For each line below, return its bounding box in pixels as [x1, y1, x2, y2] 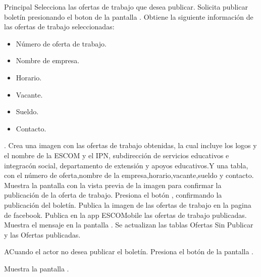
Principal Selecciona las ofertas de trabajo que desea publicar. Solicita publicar [4, 2, 248, 12]
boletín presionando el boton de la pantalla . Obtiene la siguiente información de [4, 11, 253, 22]
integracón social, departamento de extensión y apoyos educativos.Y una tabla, [4, 160, 248, 170]
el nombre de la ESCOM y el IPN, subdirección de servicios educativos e [4, 150, 229, 160]
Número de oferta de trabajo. [16, 38, 107, 49]
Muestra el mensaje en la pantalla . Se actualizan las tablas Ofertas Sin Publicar [4, 219, 253, 230]
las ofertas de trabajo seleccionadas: [4, 21, 115, 32]
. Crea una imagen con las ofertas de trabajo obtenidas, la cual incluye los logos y [4, 140, 257, 151]
